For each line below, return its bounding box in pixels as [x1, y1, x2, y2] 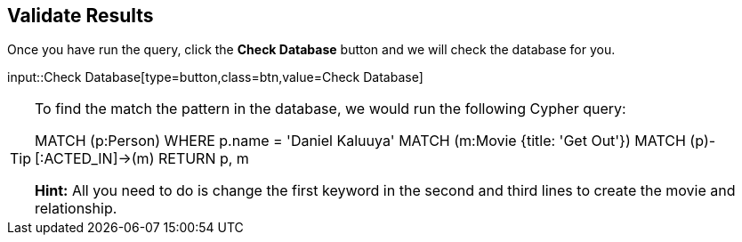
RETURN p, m [157, 149, 249, 168]
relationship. [35, 199, 117, 218]
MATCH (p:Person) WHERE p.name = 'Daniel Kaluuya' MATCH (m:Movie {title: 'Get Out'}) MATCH [35, 132, 686, 150]
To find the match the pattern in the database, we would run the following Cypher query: [35, 100, 626, 118]
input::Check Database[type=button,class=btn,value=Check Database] [7, 69, 423, 85]
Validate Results [7, 4, 154, 27]
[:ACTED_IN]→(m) [35, 149, 155, 168]
